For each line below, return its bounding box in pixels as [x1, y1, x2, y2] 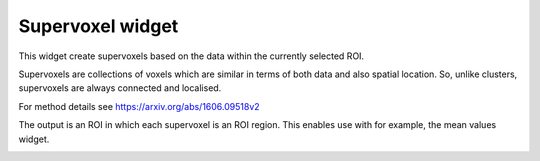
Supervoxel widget [18, 15, 179, 37]
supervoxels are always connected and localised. [18, 82, 222, 94]
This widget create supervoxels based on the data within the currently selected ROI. [18, 50, 365, 62]
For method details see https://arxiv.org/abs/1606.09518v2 [18, 100, 260, 112]
